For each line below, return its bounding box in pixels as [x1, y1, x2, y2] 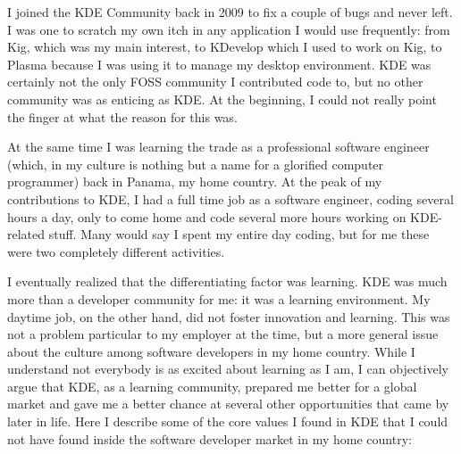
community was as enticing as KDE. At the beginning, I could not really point [7, 89, 437, 108]
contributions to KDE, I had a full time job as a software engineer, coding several [7, 189, 454, 208]
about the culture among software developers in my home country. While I [7, 342, 415, 360]
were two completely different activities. [7, 242, 225, 260]
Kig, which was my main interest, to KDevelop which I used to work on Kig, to [7, 37, 442, 56]
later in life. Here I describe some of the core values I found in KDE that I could [7, 412, 448, 431]
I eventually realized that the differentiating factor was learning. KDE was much [7, 272, 448, 291]
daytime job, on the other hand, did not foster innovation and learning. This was [7, 307, 450, 326]
